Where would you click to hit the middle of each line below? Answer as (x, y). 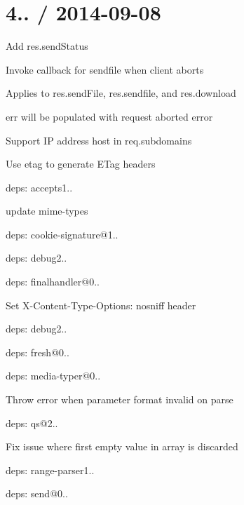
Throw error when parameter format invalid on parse (120, 399)
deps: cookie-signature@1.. (62, 234)
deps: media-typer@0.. (53, 376)
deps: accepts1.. (39, 187)
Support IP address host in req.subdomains (99, 140)
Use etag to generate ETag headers (81, 164)
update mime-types (47, 211)
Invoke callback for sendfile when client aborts (105, 69)
